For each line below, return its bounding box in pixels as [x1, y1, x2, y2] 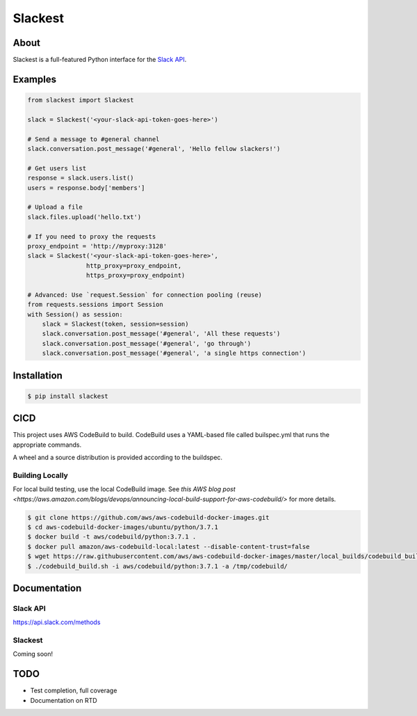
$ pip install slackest [27, 392, 109, 400]
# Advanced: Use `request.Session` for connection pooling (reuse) [27, 291, 263, 299]
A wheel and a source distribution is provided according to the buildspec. [13, 453, 222, 462]
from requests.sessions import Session [27, 301, 163, 309]
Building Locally [13, 470, 69, 480]
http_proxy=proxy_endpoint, [85, 262, 182, 269]
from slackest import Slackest [27, 96, 135, 104]
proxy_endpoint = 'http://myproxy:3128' [27, 242, 167, 250]
